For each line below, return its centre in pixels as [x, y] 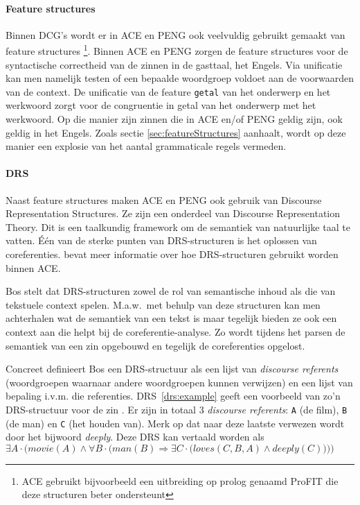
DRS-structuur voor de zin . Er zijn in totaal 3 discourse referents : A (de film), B [177, 409]
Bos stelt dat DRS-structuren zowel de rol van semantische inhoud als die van [171, 291]
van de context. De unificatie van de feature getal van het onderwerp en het [168, 91]
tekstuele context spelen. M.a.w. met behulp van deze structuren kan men [163, 304]
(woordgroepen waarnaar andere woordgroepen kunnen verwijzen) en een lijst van [179, 382]
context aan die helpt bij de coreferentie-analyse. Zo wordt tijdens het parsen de [175, 332]
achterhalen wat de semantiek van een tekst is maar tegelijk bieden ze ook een [171, 318]
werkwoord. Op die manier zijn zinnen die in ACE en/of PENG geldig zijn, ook [174, 119]
